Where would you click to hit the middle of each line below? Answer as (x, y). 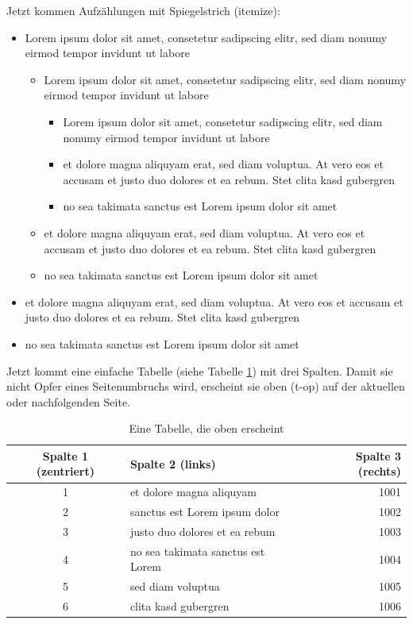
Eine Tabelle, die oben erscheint (206, 428)
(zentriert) (66, 471)
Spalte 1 (66, 455)
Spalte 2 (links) (173, 463)
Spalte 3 (378, 455)
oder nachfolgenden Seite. (69, 401)
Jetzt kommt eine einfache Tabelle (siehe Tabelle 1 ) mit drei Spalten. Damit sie (200, 370)
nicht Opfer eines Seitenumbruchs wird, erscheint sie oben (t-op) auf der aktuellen (206, 386)
